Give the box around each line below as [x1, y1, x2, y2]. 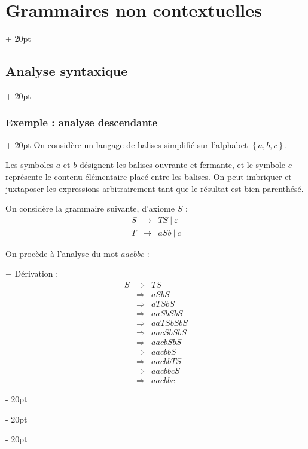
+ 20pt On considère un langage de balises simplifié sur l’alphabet [5, 138, 248, 151]
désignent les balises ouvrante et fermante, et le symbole [79, 158, 286, 171]
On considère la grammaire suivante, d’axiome [5, 202, 175, 215]
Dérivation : [14, 267, 59, 280]
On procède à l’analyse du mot [5, 247, 118, 259]
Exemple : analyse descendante [5, 115, 158, 130]
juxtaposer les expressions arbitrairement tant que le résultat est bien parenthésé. [5, 182, 304, 194]
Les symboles [5, 158, 54, 171]
